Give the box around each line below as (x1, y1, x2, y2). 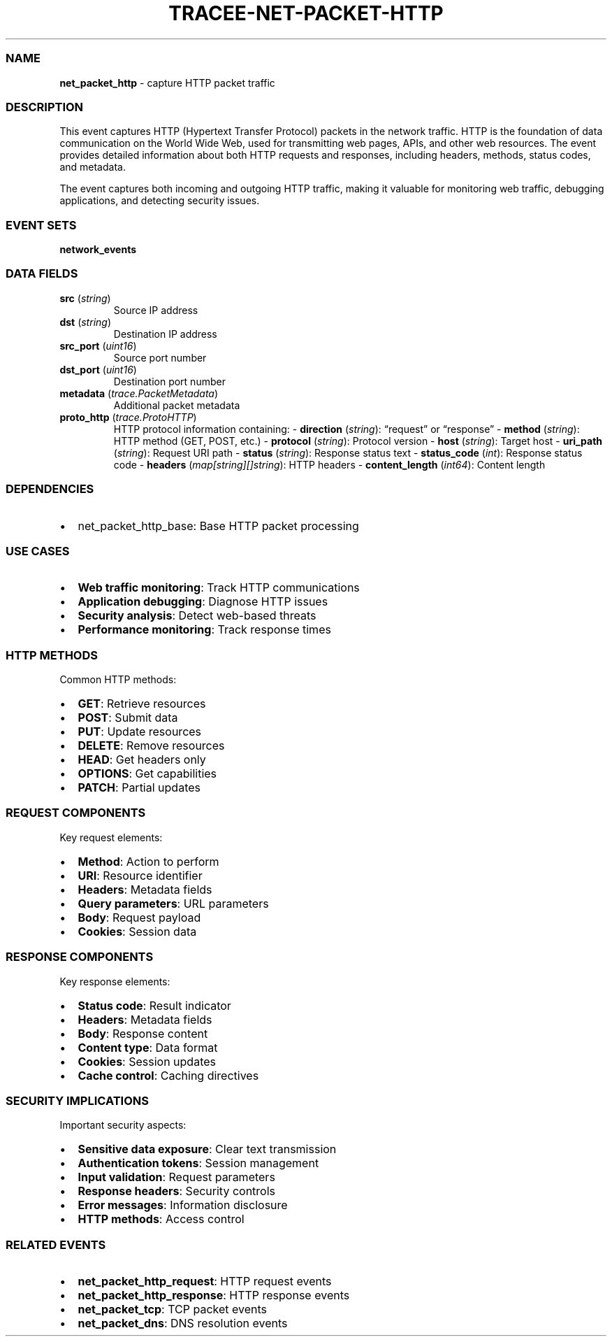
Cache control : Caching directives (78, 1068, 259, 1083)
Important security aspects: (59, 1119, 187, 1132)
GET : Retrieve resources (78, 697, 206, 711)
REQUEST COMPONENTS (6, 806, 146, 820)
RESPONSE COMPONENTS (6, 950, 154, 964)
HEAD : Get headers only (78, 752, 206, 766)
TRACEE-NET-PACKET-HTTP (168, 1, 444, 25)
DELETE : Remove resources (78, 738, 225, 752)
